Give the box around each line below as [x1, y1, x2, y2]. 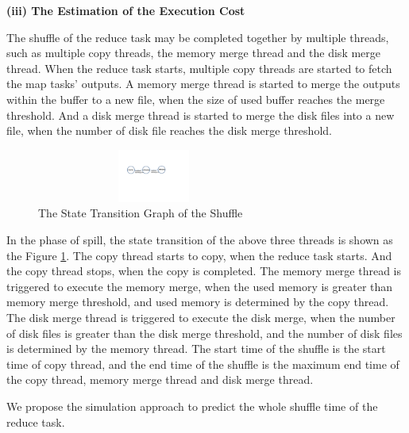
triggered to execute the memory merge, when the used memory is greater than [6, 278, 393, 294]
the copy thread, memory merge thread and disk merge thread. [6, 371, 314, 388]
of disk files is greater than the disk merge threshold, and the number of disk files [6, 324, 403, 341]
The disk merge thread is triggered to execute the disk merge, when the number [6, 309, 395, 326]
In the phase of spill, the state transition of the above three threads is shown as [6, 232, 393, 248]
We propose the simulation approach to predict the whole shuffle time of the [6, 398, 378, 415]
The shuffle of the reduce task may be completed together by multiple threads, [6, 29, 389, 45]
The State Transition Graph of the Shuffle [38, 205, 243, 221]
